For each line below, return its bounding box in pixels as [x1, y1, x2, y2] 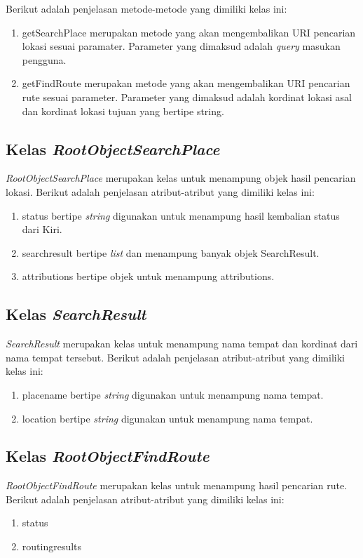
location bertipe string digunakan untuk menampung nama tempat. [22, 411, 313, 425]
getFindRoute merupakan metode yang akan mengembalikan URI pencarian [22, 76, 350, 91]
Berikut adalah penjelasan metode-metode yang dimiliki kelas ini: [6, 1, 287, 15]
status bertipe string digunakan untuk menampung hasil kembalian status [22, 208, 340, 222]
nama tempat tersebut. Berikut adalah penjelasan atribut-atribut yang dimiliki [6, 350, 345, 364]
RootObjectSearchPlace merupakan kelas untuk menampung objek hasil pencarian [6, 171, 356, 185]
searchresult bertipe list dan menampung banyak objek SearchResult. [22, 245, 320, 260]
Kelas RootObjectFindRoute [6, 445, 210, 467]
